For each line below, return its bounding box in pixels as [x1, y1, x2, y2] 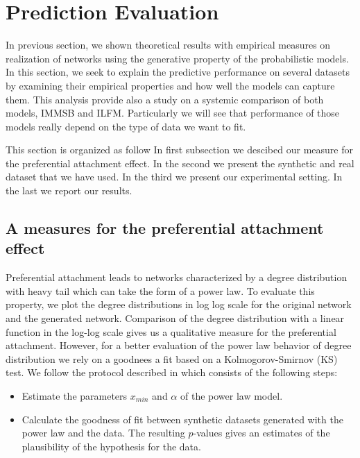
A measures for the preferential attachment [6, 217, 324, 239]
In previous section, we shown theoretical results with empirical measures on [6, 37, 331, 52]
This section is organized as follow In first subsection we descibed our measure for [6, 142, 353, 157]
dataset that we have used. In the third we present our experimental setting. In [6, 169, 343, 184]
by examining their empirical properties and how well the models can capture [6, 78, 335, 92]
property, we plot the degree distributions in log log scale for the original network [6, 297, 352, 312]
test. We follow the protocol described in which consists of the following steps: [6, 365, 338, 380]
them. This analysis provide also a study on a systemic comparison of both [6, 92, 324, 106]
